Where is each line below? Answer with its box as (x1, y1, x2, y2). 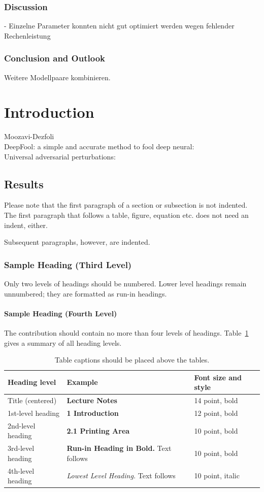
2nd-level (8, 420, 36, 431)
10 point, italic (194, 470, 240, 481)
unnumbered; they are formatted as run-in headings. (4, 288, 167, 299)
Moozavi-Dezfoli (4, 131, 54, 142)
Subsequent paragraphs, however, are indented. (4, 237, 150, 247)
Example (67, 377, 98, 387)
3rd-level (8, 443, 35, 453)
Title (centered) (8, 395, 57, 406)
